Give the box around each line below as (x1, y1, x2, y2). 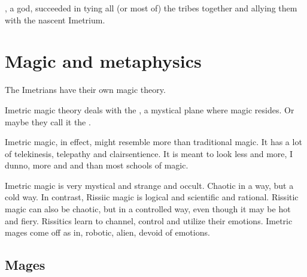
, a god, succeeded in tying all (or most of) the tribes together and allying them (5, 2, 297, 14)
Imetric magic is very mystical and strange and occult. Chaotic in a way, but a (5, 179, 294, 191)
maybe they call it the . (5, 115, 91, 128)
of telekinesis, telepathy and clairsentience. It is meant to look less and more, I (5, 147, 293, 159)
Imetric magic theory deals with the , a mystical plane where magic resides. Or (5, 103, 294, 116)
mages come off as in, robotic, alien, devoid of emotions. (5, 226, 210, 239)
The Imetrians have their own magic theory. (5, 83, 166, 96)
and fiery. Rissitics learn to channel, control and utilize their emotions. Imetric (5, 214, 293, 227)
